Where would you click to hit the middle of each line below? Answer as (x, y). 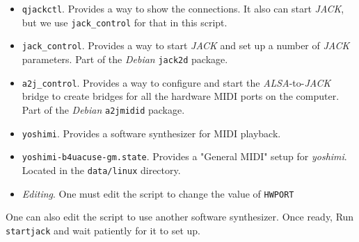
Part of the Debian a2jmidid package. (103, 109)
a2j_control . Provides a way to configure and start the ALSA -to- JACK (176, 82)
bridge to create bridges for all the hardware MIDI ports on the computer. (181, 96)
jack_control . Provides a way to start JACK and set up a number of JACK (186, 45)
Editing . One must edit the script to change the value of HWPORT (158, 193)
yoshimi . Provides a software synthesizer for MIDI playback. (151, 133)
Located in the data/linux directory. (101, 170)
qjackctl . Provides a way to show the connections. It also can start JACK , (183, 8)
